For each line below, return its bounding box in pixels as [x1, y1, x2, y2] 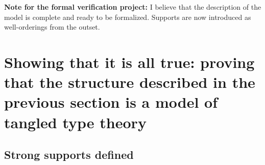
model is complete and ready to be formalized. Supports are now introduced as [4, 11, 251, 22]
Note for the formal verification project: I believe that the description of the [4, 2, 261, 12]
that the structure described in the [4, 72, 255, 92]
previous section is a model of [4, 91, 218, 112]
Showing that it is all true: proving [4, 51, 255, 72]
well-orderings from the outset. [4, 21, 100, 32]
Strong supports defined [4, 147, 134, 162]
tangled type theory [4, 111, 147, 132]
